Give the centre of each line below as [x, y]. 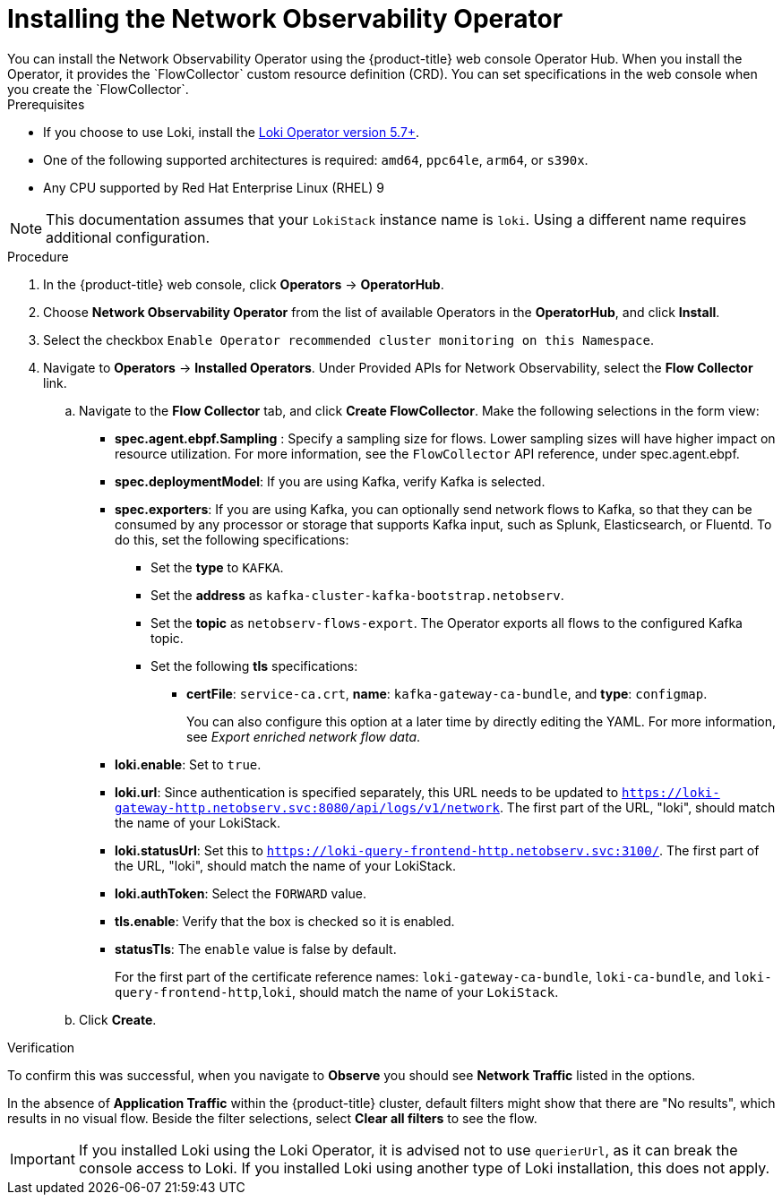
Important [43, 1159]
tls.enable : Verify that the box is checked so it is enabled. [285, 921]
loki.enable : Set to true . [188, 764]
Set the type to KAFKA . [217, 567]
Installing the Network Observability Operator [285, 19]
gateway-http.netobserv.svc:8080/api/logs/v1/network [307, 807]
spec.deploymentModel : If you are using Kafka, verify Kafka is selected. [330, 481]
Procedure [38, 256]
